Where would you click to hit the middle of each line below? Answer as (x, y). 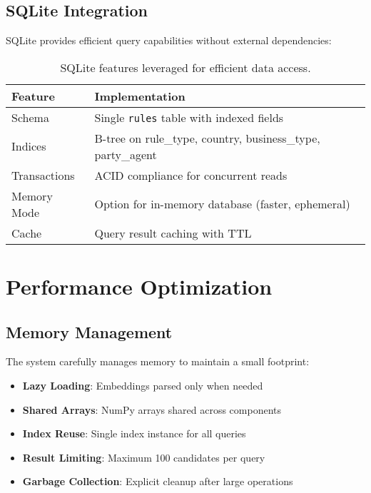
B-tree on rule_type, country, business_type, (207, 138)
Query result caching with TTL (173, 233)
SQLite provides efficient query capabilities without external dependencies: (169, 40)
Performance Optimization (139, 286)
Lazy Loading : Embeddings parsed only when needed (143, 385)
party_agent (126, 154)
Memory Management (89, 331)
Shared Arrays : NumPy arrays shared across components (152, 409)
